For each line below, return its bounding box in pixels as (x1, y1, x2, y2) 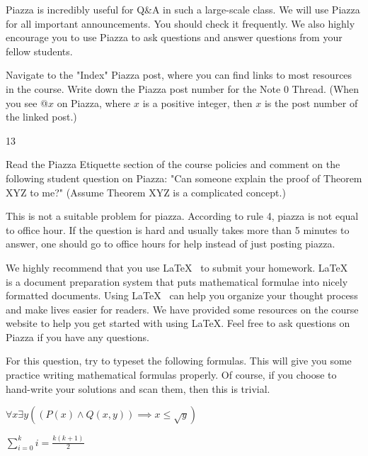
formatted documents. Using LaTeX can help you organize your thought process (6, 288, 358, 303)
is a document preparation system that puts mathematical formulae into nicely (6, 274, 348, 289)
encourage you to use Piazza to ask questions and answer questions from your (6, 30, 343, 45)
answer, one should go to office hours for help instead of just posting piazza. (6, 236, 335, 251)
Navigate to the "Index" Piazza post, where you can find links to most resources (6, 67, 352, 82)
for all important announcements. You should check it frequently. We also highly (6, 16, 355, 30)
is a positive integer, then (142, 95, 253, 110)
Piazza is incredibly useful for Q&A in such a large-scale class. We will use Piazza (6, 2, 360, 16)
